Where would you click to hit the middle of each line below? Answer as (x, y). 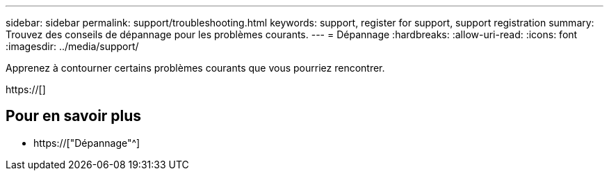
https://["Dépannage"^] (87, 143)
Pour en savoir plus (74, 116)
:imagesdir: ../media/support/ (72, 46)
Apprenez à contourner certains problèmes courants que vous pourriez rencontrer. (195, 68)
